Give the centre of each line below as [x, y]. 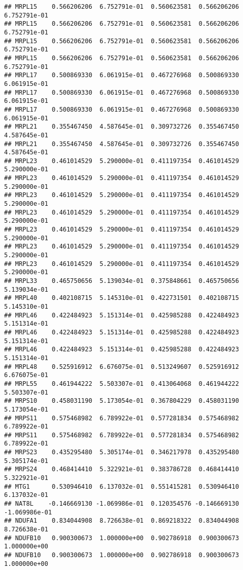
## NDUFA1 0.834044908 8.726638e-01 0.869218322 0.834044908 [122, 521]
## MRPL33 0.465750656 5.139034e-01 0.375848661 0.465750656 [122, 281]
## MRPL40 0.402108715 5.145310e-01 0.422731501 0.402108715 [122, 298]
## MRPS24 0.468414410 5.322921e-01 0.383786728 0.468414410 [122, 469]
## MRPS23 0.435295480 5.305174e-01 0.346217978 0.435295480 [122, 452]
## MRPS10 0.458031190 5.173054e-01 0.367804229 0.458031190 [122, 401]
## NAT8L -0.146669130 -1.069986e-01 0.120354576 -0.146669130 [122, 504]
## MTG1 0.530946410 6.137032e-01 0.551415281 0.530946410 [122, 486]
